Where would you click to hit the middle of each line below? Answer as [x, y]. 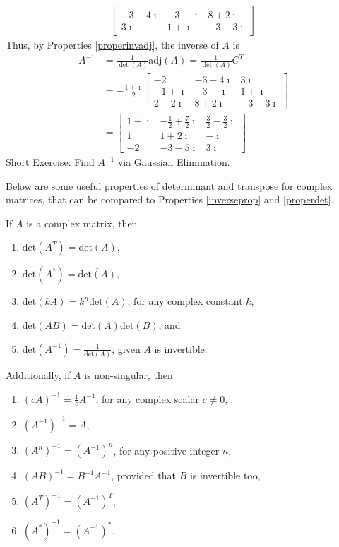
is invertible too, [225, 475]
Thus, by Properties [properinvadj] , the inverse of [112, 45]
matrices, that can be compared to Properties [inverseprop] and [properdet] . [170, 199]
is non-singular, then [129, 374]
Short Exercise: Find [50, 162]
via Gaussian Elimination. [174, 162]
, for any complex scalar [147, 398]
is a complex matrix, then [82, 223]
